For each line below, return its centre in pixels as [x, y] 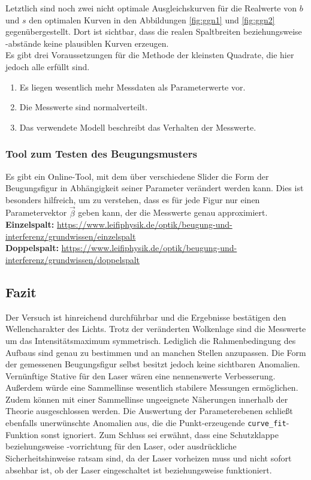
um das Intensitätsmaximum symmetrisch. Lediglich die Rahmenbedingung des [151, 340]
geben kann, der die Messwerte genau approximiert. [173, 212]
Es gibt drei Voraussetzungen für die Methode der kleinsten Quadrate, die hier [150, 55]
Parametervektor [36, 212]
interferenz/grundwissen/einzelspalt [71, 236]
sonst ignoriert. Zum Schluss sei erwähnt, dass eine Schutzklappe [160, 434]
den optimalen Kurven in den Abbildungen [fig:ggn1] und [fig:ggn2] [152, 19]
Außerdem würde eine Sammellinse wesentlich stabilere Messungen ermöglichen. [152, 387]
